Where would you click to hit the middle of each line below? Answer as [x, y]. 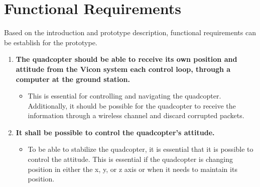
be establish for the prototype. [51, 42]
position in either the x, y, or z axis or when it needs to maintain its [133, 169]
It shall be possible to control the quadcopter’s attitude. [115, 132]
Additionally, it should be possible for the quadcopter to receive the [132, 105]
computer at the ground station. [73, 79]
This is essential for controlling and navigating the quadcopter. [124, 96]
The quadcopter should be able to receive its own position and [126, 59]
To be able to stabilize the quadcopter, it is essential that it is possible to [141, 149]
